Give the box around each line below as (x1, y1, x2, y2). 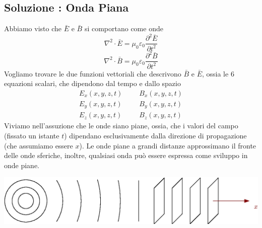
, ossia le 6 (202, 68, 234, 79)
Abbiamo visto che (4, 23, 62, 34)
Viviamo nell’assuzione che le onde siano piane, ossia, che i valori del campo (4, 120, 238, 131)
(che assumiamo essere (4, 140, 73, 150)
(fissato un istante (4, 130, 59, 140)
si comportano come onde (84, 23, 163, 34)
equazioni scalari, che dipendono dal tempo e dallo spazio (4, 78, 181, 89)
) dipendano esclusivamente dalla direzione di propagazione (64, 130, 247, 140)
